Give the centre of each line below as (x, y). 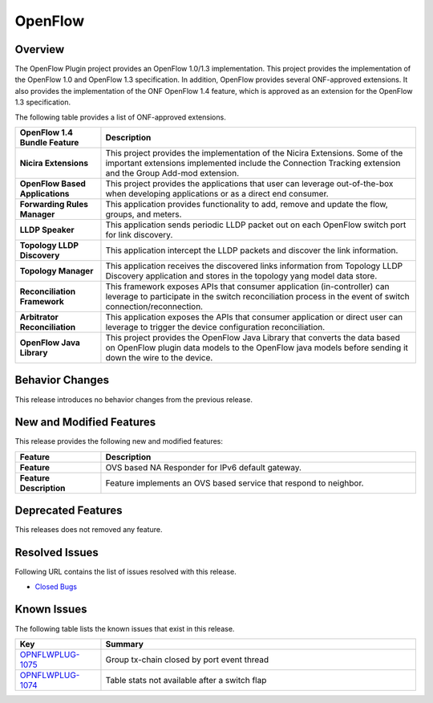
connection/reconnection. (154, 307)
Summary (125, 644)
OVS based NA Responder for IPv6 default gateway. (204, 467)
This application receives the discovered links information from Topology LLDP (254, 266)
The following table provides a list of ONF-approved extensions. (120, 117)
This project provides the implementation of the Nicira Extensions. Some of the (254, 153)
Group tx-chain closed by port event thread (187, 660)
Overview (40, 49)
